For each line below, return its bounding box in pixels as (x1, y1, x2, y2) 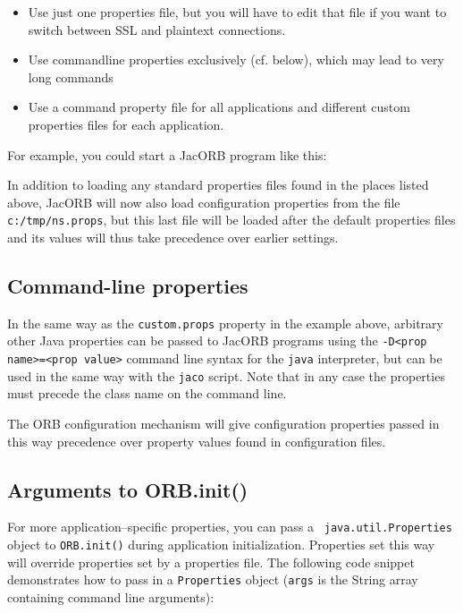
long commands (28, 67, 114, 86)
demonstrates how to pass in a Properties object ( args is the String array (7, 570, 418, 589)
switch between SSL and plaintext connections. (28, 20, 286, 38)
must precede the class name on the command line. (7, 384, 287, 403)
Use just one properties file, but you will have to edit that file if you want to (28, 3, 447, 21)
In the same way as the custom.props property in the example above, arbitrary (7, 313, 443, 332)
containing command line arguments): (7, 587, 215, 606)
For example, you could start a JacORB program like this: (7, 145, 327, 164)
